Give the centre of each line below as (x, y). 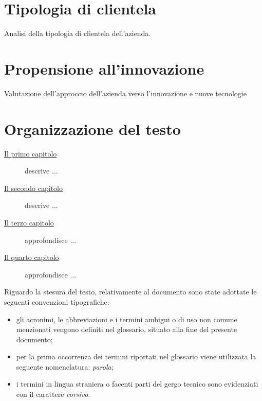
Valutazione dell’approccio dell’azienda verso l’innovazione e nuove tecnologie (125, 93)
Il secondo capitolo (34, 188)
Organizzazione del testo (92, 128)
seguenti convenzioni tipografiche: (57, 301)
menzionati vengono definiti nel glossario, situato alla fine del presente (127, 329)
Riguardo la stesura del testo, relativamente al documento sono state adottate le (130, 292)
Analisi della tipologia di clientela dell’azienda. (78, 33)
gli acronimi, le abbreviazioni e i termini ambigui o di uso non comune (127, 319)
